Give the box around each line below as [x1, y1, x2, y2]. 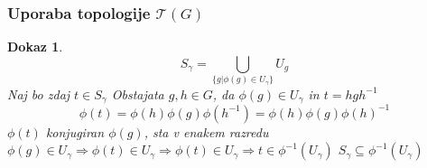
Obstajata [111, 84, 164, 103]
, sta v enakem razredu [144, 122, 269, 141]
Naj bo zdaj [7, 84, 70, 103]
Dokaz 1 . [7, 37, 63, 56]
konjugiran [45, 122, 105, 141]
